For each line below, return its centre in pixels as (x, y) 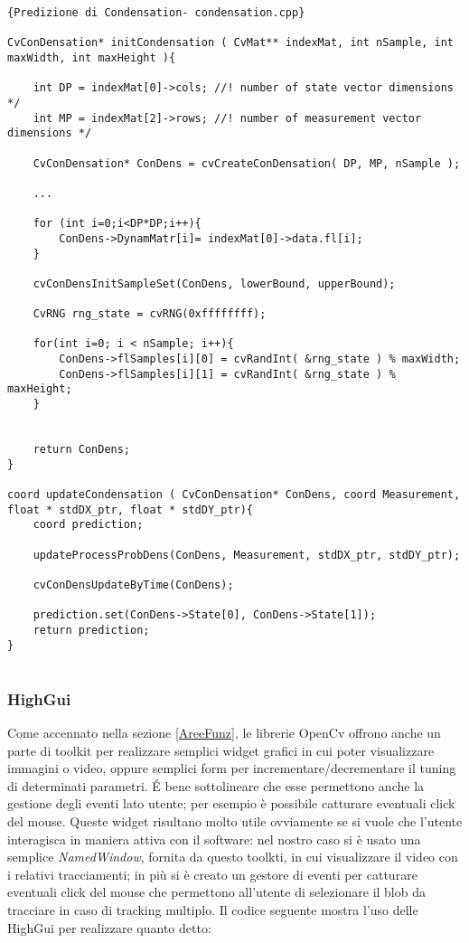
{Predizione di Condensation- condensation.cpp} (156, 13)
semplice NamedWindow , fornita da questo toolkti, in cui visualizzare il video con (233, 857)
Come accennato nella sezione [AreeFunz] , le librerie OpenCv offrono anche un (224, 733)
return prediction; (91, 630)
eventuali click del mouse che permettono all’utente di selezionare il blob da (216, 892)
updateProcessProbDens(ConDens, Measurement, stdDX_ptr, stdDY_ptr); (247, 555)
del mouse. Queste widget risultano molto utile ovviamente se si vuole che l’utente (235, 821)
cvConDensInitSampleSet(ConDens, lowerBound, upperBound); (214, 283)
